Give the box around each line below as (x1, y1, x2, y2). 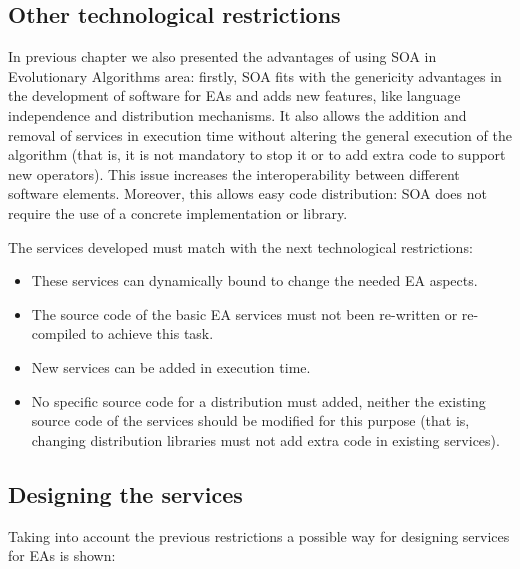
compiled (31, 323, 87, 344)
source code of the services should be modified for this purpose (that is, (31, 410, 470, 431)
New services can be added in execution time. (31, 356, 311, 377)
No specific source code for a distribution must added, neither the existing (31, 390, 486, 411)
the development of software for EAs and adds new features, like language (8, 85, 461, 106)
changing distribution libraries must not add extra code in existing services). (31, 429, 500, 450)
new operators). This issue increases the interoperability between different (8, 163, 460, 184)
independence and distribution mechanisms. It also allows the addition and (8, 104, 467, 125)
